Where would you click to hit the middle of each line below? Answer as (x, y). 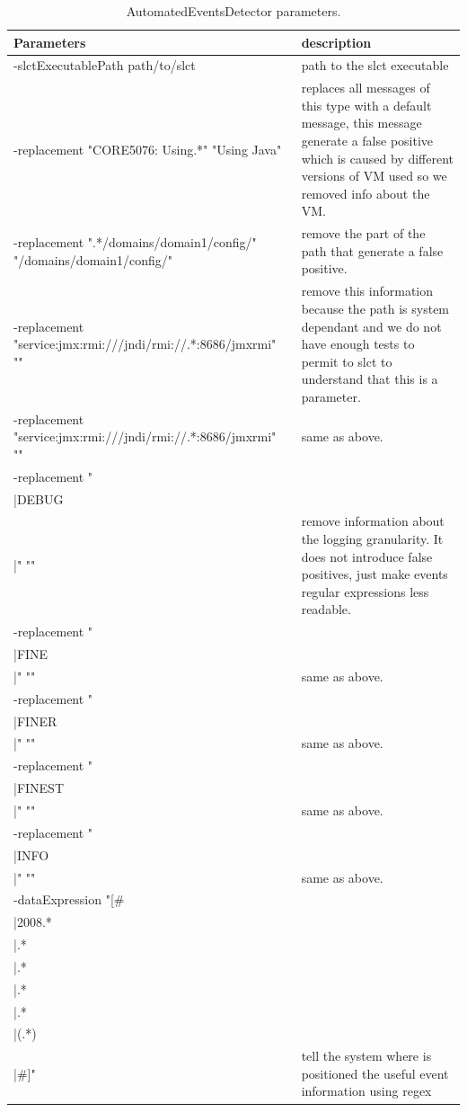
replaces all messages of (366, 88)
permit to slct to (347, 361)
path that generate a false (372, 250)
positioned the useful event (375, 1073)
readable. (326, 609)
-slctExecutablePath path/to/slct (105, 65)
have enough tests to (358, 344)
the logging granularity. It (372, 539)
